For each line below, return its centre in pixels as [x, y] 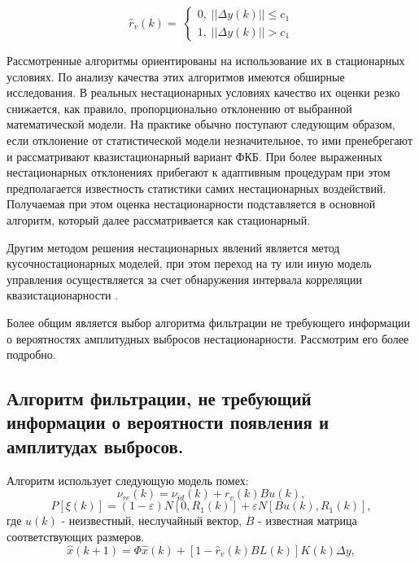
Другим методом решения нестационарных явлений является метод [173, 247]
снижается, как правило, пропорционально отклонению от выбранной [179, 108]
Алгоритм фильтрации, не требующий [159, 398]
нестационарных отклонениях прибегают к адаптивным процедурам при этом [199, 172]
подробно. [31, 354]
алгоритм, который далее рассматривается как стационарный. [159, 219]
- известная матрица [308, 520]
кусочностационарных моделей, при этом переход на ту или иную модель [189, 263]
